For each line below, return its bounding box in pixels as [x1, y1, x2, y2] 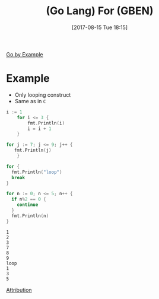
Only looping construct [14, 91, 71, 98]
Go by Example [6, 50, 43, 58]
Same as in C [14, 97, 46, 104]
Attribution [6, 286, 32, 293]
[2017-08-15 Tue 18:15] [71, 24, 128, 31]
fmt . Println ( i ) [27, 120, 65, 126]
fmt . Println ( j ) [14, 147, 52, 154]
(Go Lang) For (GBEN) [46, 4, 154, 18]
